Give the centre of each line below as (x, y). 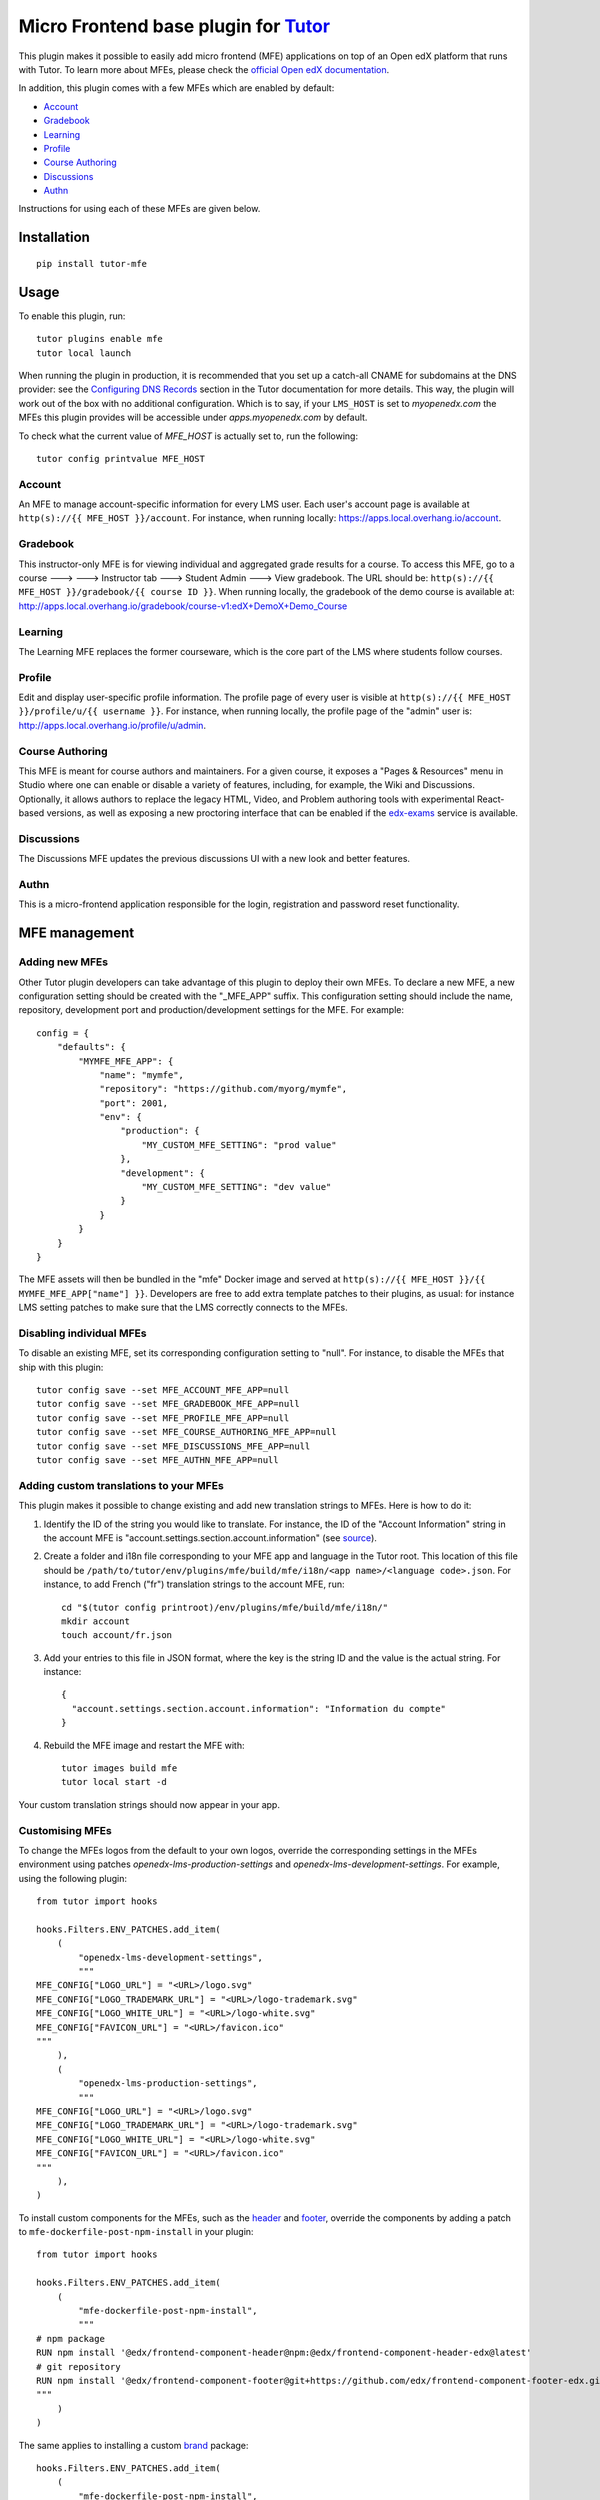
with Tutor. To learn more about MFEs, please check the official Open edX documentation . (204, 69)
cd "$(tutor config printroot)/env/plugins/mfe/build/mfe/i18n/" (225, 1607)
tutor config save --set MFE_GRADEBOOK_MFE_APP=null (168, 1404)
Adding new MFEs (63, 962)
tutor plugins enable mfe (100, 339)
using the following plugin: (73, 1878)
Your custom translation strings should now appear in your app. (149, 1804)
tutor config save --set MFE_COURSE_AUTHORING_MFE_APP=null (186, 1432)
